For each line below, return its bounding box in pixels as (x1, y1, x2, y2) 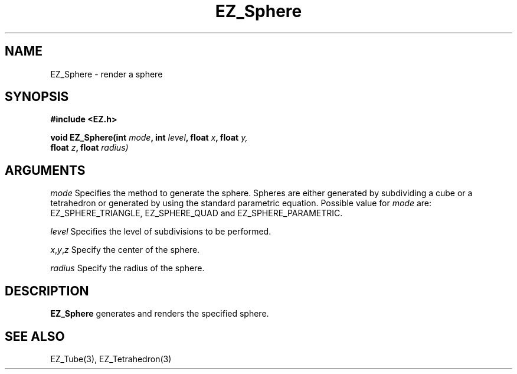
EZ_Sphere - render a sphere (50, 69, 163, 79)
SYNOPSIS (5, 89, 69, 105)
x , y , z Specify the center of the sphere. (50, 245, 200, 255)
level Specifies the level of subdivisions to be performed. (50, 226, 271, 237)
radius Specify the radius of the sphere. (50, 263, 205, 274)
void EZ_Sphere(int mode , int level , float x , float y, (50, 132, 248, 143)
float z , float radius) (50, 142, 129, 153)
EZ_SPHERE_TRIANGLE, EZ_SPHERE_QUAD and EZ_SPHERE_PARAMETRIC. (50, 208, 343, 219)
